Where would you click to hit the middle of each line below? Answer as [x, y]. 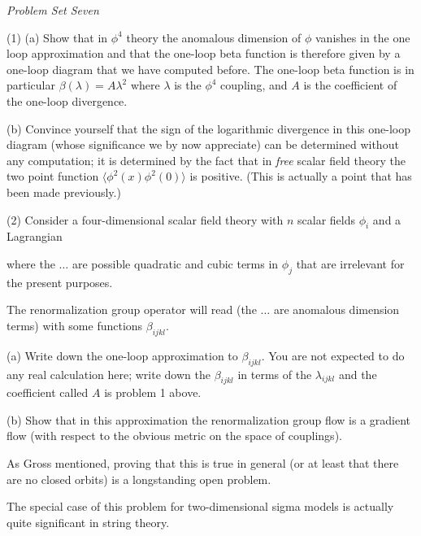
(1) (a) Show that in [57, 37]
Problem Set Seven [53, 10]
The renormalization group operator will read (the [132, 309]
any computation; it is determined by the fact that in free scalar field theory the [206, 160]
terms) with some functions [75, 325]
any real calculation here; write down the [109, 374]
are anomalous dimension [336, 309]
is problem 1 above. [153, 392]
